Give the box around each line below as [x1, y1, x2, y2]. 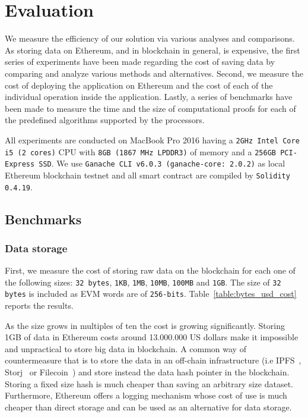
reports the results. [5, 299, 74, 312]
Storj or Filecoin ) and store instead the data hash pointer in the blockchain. [5, 366, 290, 378]
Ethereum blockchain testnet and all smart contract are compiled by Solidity [5, 168, 290, 181]
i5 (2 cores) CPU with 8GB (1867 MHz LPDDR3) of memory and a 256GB [5, 145, 276, 158]
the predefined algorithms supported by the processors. [5, 114, 205, 126]
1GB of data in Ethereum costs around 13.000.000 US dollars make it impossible [5, 331, 299, 343]
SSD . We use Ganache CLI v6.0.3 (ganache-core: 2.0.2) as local [39, 157, 285, 170]
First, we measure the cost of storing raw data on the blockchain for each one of [5, 264, 296, 277]
